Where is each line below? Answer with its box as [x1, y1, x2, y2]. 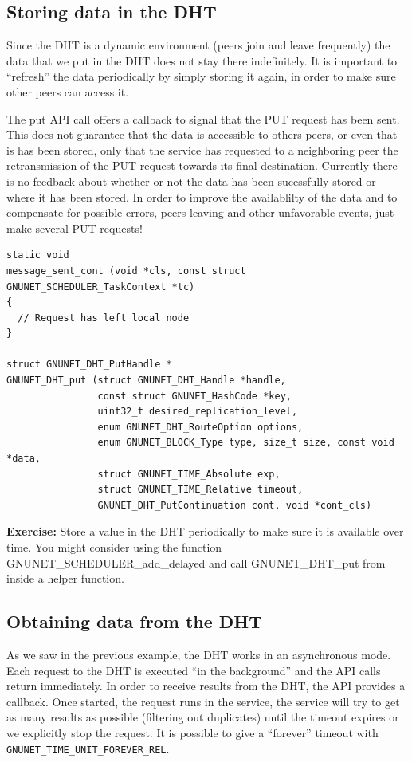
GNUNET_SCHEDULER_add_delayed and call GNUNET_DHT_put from [6, 554, 386, 571]
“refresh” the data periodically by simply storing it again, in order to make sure [6, 68, 396, 84]
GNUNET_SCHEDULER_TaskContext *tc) [6, 281, 195, 293]
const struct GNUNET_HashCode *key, [97, 390, 292, 402]
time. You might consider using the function [6, 539, 222, 556]
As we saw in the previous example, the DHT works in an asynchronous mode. [6, 646, 391, 662]
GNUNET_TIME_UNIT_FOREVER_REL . [6, 740, 170, 756]
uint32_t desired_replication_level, [97, 406, 298, 418]
